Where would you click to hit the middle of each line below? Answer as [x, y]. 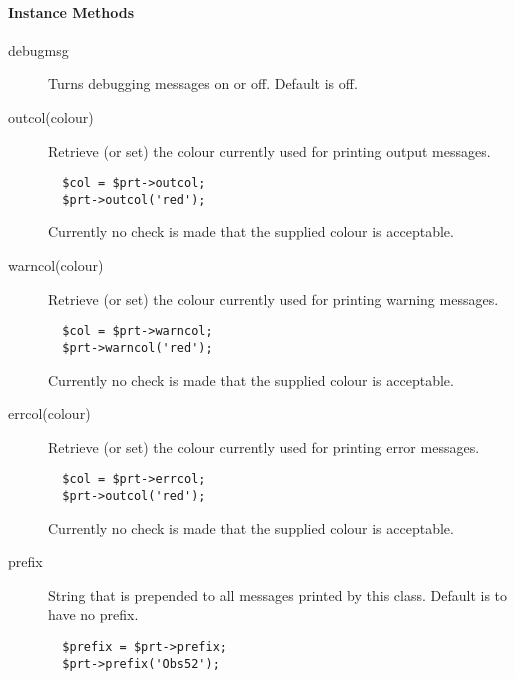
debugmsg [38, 49]
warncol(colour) [56, 265]
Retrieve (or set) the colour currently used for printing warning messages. [273, 298]
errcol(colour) [49, 413]
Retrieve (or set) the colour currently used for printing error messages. [264, 446]
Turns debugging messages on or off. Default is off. [203, 83]
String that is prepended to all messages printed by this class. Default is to [278, 594]
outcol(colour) [51, 116]
